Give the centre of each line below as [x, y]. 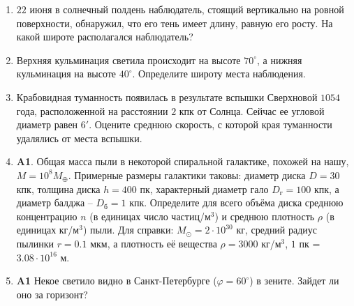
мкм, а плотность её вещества [154, 243]
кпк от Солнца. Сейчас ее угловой [252, 110]
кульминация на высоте [66, 74]
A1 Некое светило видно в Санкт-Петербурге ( [117, 281]
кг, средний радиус [277, 230]
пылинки [35, 243]
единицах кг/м [48, 230]
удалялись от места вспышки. [79, 138]
